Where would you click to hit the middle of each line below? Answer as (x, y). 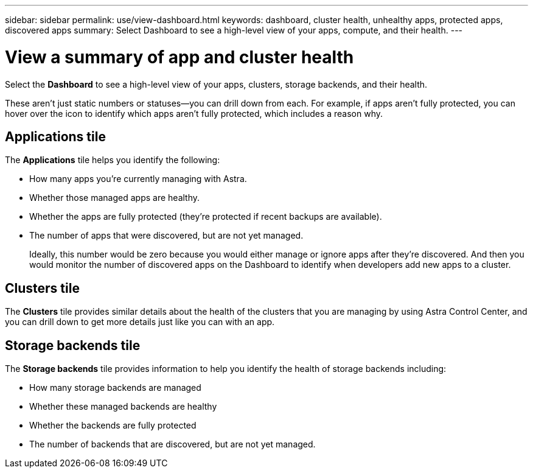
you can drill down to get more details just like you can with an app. (140, 322)
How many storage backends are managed (115, 388)
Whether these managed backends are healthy (123, 407)
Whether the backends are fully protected (113, 426)
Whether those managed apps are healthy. (115, 198)
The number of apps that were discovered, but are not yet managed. (166, 236)
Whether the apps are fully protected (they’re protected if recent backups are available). (206, 217)
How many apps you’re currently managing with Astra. (138, 179)
